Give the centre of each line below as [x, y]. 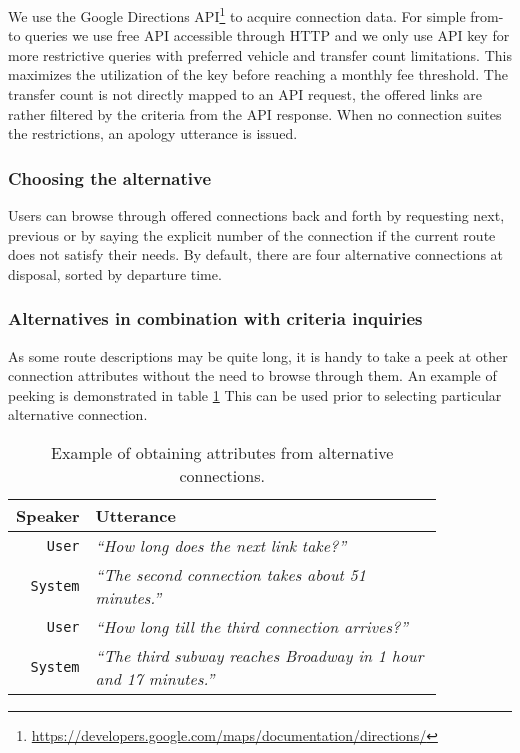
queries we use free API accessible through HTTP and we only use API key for [267, 35]
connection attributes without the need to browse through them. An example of [252, 375]
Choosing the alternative [110, 177]
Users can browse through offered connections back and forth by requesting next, [256, 215]
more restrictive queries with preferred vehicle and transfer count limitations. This [260, 54]
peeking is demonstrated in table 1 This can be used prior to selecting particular [255, 394]
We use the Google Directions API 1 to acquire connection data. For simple [237, 14]
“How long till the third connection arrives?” [251, 626]
